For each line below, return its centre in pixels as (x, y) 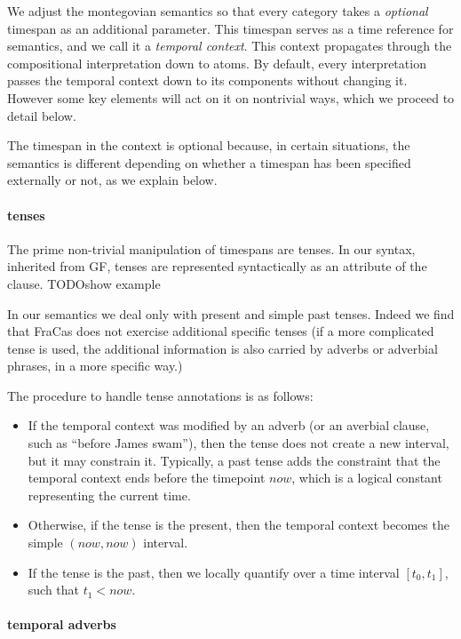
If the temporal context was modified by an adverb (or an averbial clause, (229, 425)
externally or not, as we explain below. (112, 180)
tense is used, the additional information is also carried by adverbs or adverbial (223, 348)
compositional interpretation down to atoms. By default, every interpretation (217, 63)
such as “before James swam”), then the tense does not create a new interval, (238, 443)
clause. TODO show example (84, 283)
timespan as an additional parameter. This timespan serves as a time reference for (230, 28)
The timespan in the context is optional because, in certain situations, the (209, 145)
